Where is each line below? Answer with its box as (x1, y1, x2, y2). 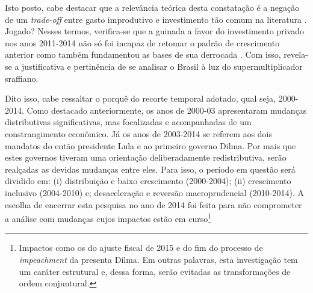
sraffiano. (5, 72, 39, 84)
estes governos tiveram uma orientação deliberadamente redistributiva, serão (5, 151, 287, 164)
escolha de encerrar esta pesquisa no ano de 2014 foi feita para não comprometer (5, 198, 302, 211)
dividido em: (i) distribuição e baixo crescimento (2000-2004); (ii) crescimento (5, 174, 291, 187)
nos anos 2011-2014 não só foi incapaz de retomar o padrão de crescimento (5, 36, 280, 49)
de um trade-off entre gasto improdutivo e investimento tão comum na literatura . (5, 13, 307, 25)
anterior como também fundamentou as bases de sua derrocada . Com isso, (5, 48, 281, 61)
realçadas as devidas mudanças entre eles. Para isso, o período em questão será (5, 162, 296, 175)
